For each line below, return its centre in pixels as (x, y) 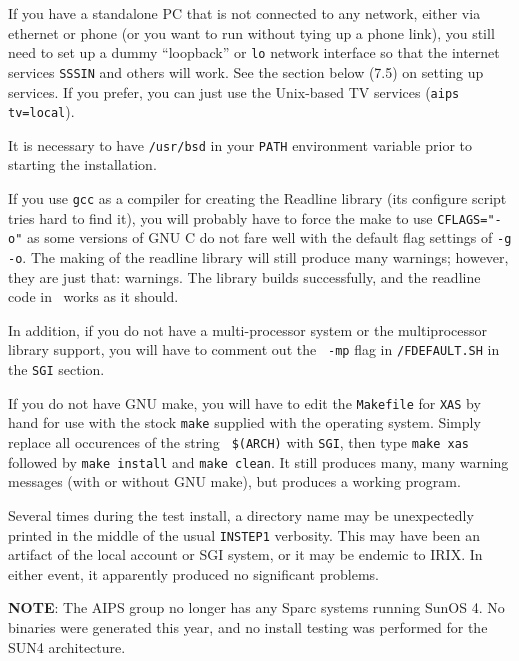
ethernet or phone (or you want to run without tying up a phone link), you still (251, 32)
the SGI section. (56, 369)
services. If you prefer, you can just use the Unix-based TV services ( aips (234, 91)
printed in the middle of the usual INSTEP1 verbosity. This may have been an (244, 534)
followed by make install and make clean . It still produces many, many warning (258, 461)
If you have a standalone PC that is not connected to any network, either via (244, 13)
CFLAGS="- (469, 219)
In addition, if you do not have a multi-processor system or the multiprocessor (247, 329)
